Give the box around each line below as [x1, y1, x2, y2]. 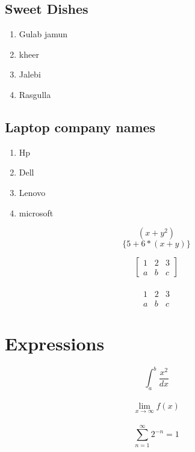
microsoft [19, 206, 54, 219]
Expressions [5, 331, 105, 355]
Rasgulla [19, 88, 51, 100]
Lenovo [19, 186, 46, 198]
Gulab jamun [19, 28, 68, 40]
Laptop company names [5, 117, 156, 136]
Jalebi [19, 68, 41, 81]
